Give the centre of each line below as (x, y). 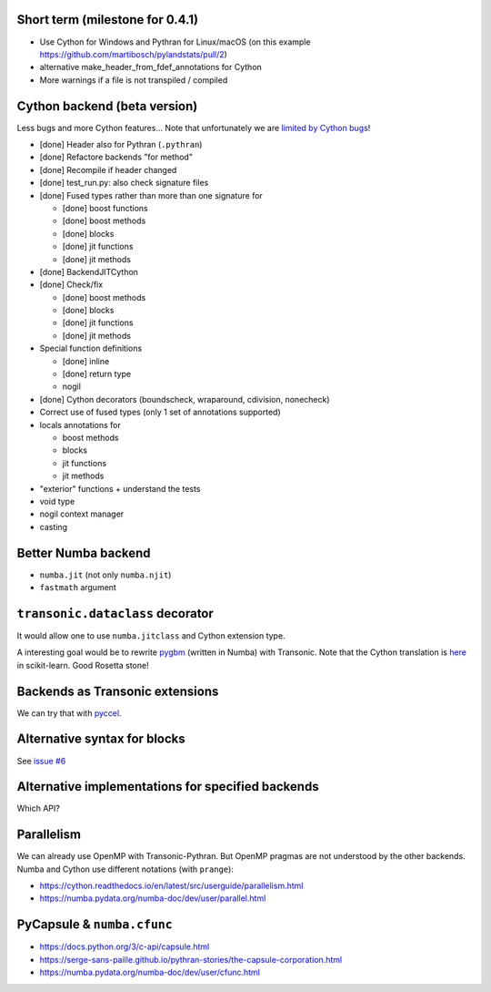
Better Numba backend (84, 552)
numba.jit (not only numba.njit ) (105, 575)
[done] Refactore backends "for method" (116, 157)
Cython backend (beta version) (107, 106)
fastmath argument (78, 587)
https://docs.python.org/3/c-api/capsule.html (125, 946)
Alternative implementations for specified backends (168, 787)
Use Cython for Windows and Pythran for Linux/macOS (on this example (175, 42)
